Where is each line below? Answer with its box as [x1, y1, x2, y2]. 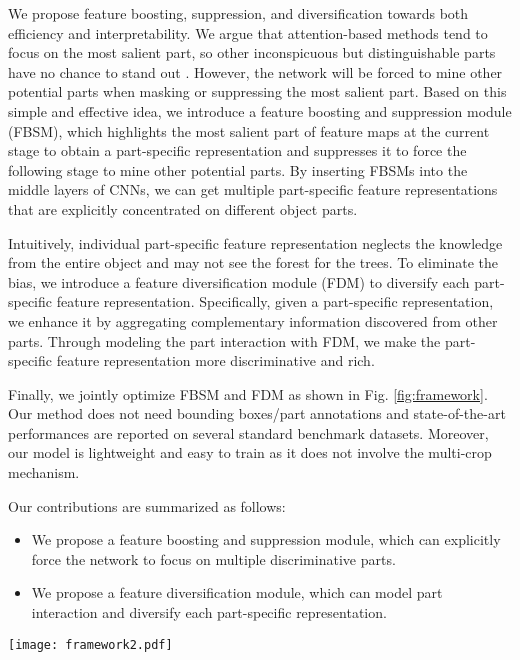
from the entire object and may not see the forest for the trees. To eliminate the [8, 252, 498, 273]
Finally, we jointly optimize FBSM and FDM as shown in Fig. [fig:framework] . [8, 383, 488, 404]
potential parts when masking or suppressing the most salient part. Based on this [8, 81, 507, 102]
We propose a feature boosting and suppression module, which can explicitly [31, 529, 501, 550]
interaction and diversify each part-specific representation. [31, 602, 387, 623]
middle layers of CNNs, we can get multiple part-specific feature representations [8, 179, 498, 200]
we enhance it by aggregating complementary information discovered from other [8, 310, 498, 331]
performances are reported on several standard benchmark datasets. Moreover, [8, 422, 489, 443]
